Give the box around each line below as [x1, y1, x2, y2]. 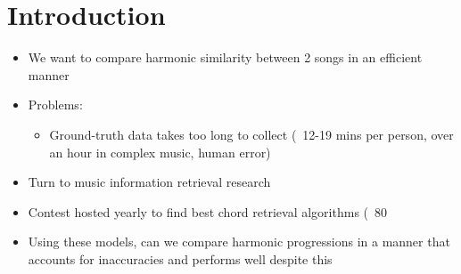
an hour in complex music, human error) [49, 142, 271, 161]
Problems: [28, 95, 83, 114]
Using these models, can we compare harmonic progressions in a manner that [28, 232, 450, 251]
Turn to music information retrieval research [28, 173, 271, 191]
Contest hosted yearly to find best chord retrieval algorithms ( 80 [28, 202, 388, 221]
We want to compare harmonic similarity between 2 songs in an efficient [28, 48, 423, 67]
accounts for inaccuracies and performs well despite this [28, 249, 333, 268]
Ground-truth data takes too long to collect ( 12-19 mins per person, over [49, 125, 454, 143]
